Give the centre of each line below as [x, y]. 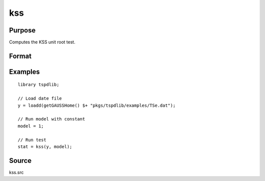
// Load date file [40, 99]
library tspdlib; [39, 85]
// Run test [32, 140]
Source [20, 161]
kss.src [16, 172]
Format [20, 56]
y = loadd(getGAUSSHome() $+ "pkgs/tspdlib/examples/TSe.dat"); [97, 105]
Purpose [22, 30]
